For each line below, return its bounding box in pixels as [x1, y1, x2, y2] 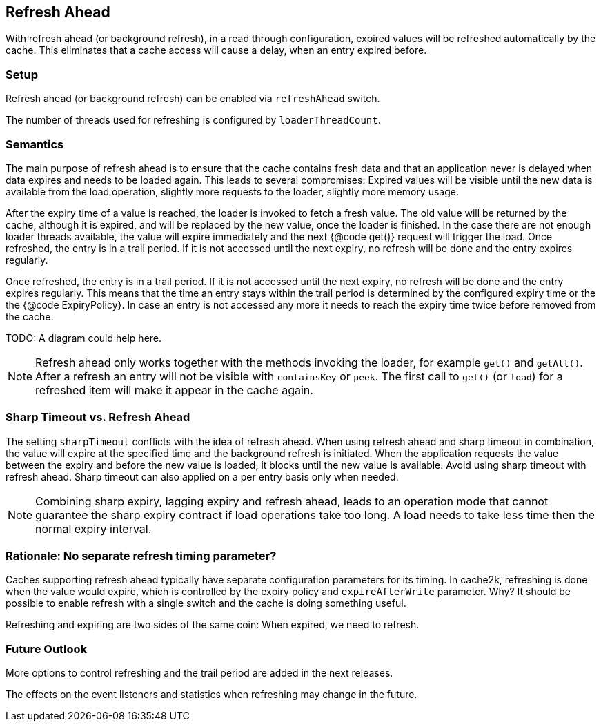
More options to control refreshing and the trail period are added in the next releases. [6, 667, 393, 679]
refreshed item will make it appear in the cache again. [35, 382, 313, 397]
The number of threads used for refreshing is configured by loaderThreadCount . [6, 114, 381, 126]
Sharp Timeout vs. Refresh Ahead [6, 410, 190, 425]
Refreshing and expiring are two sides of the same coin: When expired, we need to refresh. [6, 619, 420, 631]
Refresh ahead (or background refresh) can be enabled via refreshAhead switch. [6, 93, 380, 105]
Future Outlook [6, 641, 88, 656]
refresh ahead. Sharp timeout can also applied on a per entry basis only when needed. [6, 470, 399, 483]
